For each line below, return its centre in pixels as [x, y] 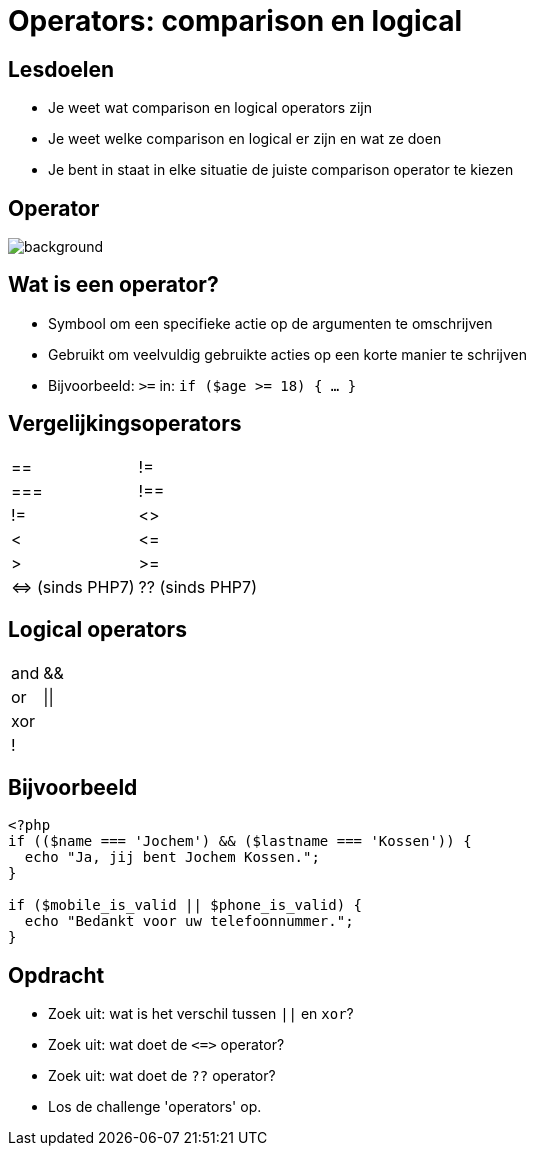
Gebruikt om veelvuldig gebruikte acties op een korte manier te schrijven [287, 354]
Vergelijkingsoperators [125, 424]
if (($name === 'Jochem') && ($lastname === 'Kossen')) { [240, 841]
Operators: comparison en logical [235, 21]
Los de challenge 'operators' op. [155, 1107]
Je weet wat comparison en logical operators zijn [210, 108]
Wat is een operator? [113, 285]
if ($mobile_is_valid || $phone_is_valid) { [185, 905]
